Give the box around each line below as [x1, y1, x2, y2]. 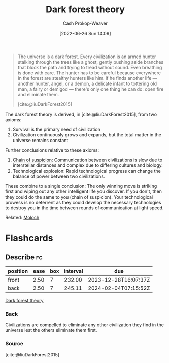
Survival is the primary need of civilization [12, 126, 100, 132]
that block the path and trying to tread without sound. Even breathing [17, 64, 162, 70]
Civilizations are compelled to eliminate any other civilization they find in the [5, 322, 164, 328]
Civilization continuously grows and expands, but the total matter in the [12, 131, 161, 138]
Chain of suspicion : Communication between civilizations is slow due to [12, 157, 163, 163]
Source [5, 340, 24, 347]
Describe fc [5, 253, 43, 261]
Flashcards [5, 233, 53, 244]
